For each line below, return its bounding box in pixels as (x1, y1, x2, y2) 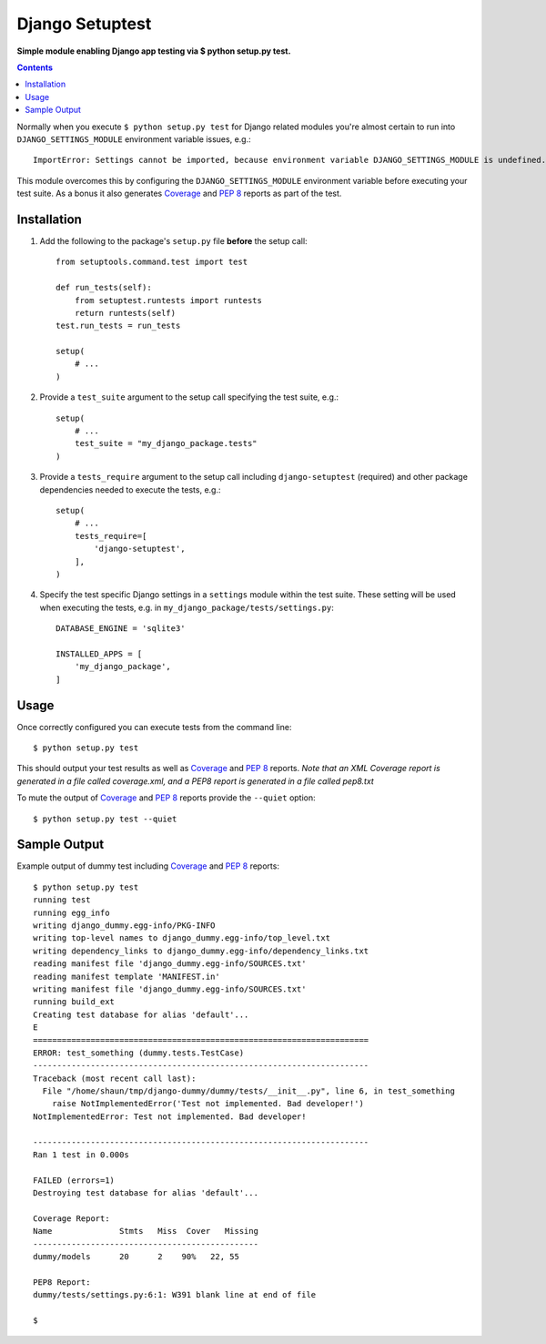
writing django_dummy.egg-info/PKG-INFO (33, 921, 216, 931)
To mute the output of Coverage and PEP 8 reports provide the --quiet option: (16, 792, 316, 803)
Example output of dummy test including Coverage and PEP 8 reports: (16, 860, 279, 871)
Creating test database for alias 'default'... (33, 1009, 249, 1020)
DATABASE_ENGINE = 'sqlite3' (56, 624, 186, 634)
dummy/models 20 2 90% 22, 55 (33, 1252, 240, 1262)
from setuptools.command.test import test (56, 257, 248, 268)
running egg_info (33, 907, 110, 918)
